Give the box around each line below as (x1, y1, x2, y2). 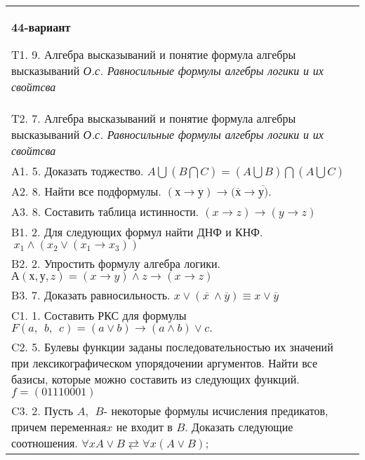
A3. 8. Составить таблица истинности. (11, 203, 199, 219)
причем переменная (11, 419, 107, 435)
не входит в (116, 419, 173, 435)
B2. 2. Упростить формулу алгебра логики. (11, 255, 221, 271)
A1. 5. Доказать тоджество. (11, 163, 144, 179)
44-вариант (11, 19, 71, 35)
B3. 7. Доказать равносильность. (11, 287, 171, 303)
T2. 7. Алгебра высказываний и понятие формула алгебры (11, 110, 296, 126)
